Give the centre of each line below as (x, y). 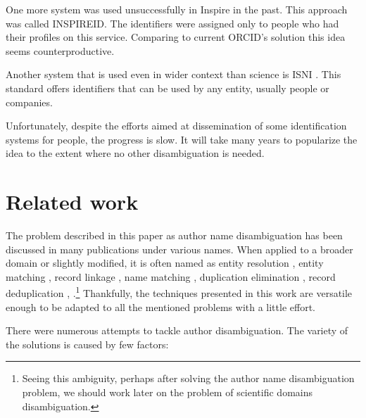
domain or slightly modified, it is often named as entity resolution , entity (165, 263)
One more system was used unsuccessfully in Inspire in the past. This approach (177, 9)
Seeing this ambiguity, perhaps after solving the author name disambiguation (188, 378)
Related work (72, 202)
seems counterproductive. (60, 50)
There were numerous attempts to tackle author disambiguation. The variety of (177, 330)
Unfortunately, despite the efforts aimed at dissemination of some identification (176, 126)
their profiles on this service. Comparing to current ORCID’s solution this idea (176, 37)
